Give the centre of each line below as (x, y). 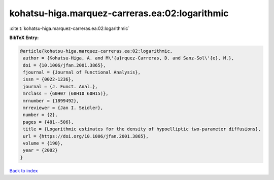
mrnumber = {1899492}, (51, 101)
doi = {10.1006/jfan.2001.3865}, (64, 65)
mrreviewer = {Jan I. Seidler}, (63, 108)
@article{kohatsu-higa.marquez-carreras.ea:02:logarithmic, (96, 51)
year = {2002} (40, 150)
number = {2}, (40, 115)
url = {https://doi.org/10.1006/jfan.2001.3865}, (86, 136)
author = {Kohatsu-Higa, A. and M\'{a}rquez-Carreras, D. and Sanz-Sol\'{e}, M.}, (129, 58)
